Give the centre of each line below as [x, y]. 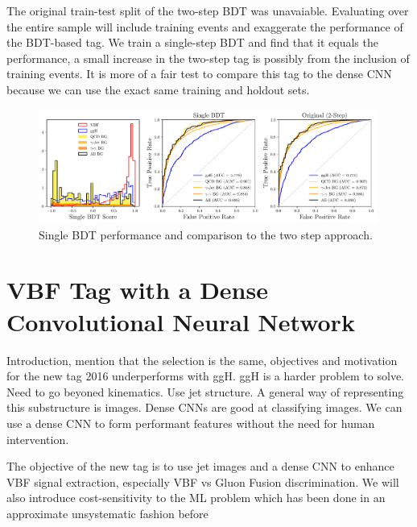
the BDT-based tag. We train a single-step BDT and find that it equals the [192, 42]
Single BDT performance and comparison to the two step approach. [206, 234]
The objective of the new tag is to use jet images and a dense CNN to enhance [200, 466]
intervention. [38, 439]
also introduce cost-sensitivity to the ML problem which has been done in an [196, 498]
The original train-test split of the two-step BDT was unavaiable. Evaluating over [208, 10]
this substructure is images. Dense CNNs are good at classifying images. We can [204, 407]
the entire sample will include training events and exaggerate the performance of [205, 26]
